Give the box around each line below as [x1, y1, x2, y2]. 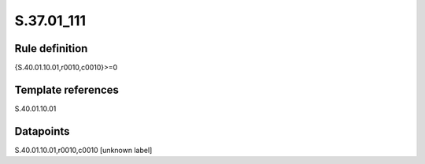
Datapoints [14, 125, 70, 138]
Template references [14, 83, 120, 96]
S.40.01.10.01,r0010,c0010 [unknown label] [14, 145, 153, 155]
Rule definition [14, 42, 88, 55]
